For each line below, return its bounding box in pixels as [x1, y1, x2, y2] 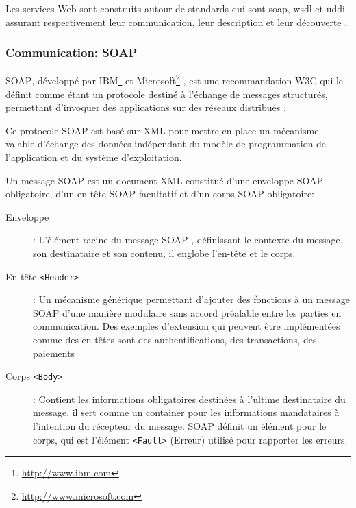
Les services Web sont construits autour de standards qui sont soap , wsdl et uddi [5, 1, 345, 15]
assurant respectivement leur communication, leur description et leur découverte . [5, 14, 348, 29]
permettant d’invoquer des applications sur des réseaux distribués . [5, 100, 286, 114]
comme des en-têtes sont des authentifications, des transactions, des [33, 332, 317, 347]
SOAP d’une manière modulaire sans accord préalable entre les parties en [33, 305, 342, 319]
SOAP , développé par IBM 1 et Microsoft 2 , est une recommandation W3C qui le [5, 71, 344, 88]
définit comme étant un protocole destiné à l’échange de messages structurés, [5, 86, 328, 101]
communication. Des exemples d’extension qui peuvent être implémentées [33, 319, 340, 333]
